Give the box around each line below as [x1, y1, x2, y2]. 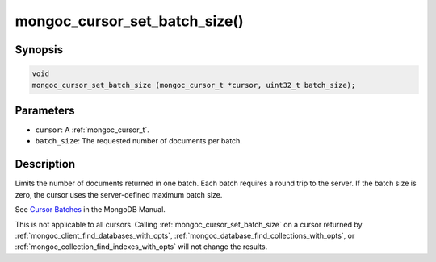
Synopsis [15, 43, 64, 56]
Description [15, 157, 76, 171]
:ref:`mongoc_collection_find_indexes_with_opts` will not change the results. [15, 242, 268, 252]
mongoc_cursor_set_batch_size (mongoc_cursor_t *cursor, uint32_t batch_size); [31, 81, 356, 89]
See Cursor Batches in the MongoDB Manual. [15, 205, 166, 214]
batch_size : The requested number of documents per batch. [35, 136, 242, 146]
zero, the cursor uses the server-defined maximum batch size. [15, 189, 223, 199]
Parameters [15, 103, 75, 117]
